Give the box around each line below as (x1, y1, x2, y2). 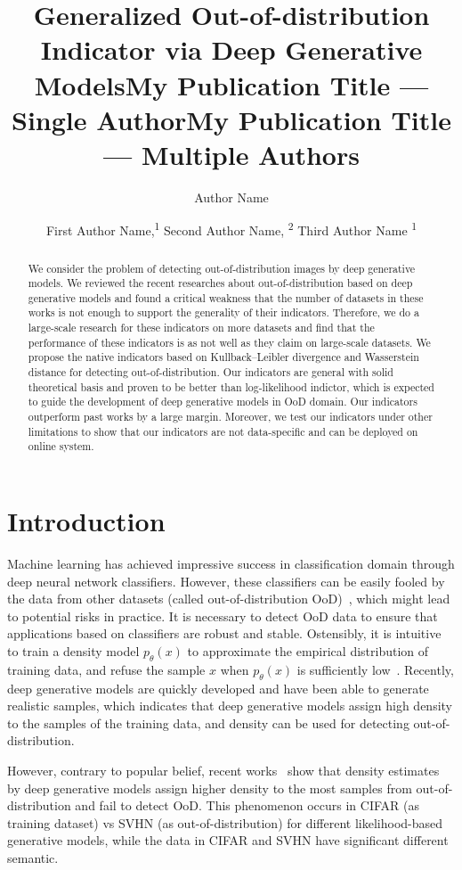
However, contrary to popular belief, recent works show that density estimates (7, 760, 440, 779)
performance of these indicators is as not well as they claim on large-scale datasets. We (28, 334, 431, 349)
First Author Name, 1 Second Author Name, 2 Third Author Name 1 (45, 218, 417, 240)
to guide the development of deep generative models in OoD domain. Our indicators (28, 394, 417, 409)
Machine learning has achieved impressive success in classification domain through (7, 554, 455, 572)
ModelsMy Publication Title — (34, 66, 429, 103)
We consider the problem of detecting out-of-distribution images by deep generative (28, 260, 416, 275)
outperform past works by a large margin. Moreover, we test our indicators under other (28, 409, 433, 424)
